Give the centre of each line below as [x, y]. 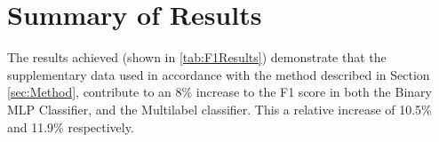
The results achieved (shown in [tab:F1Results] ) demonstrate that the [197, 57]
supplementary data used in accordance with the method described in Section [219, 74]
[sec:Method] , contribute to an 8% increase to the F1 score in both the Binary [219, 92]
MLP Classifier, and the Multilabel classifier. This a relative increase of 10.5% [219, 109]
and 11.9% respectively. [71, 126]
